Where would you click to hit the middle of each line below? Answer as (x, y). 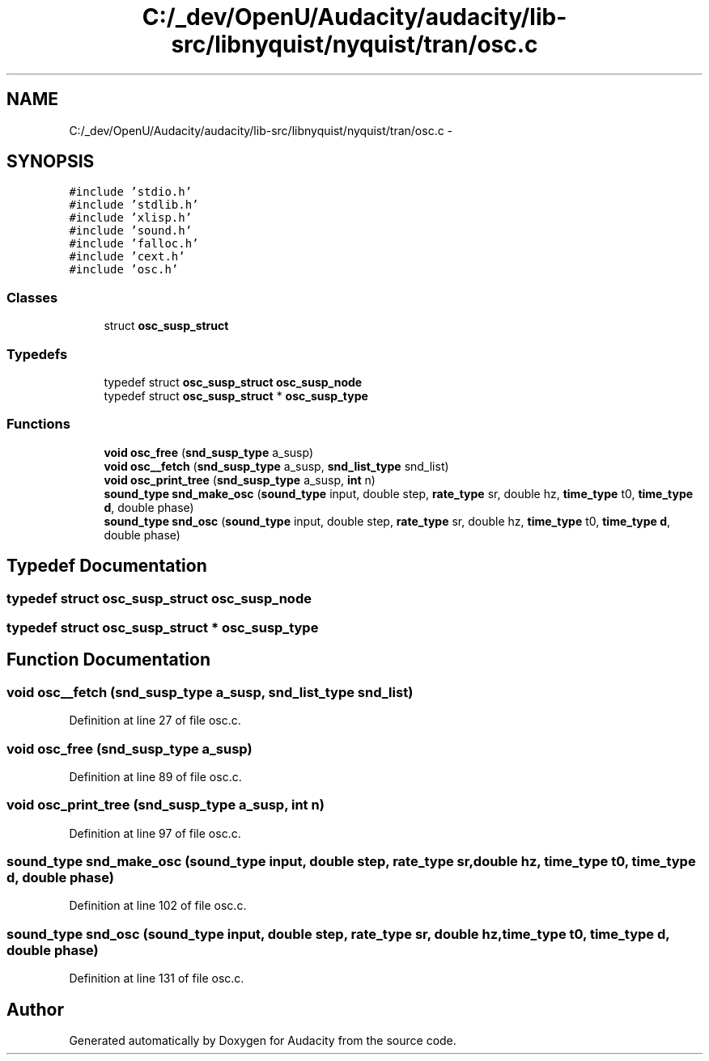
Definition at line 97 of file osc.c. (155, 833)
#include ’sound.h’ (131, 231)
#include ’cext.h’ (127, 257)
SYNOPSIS (51, 162)
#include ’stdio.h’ (131, 192)
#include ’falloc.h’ (134, 244)
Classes (32, 297)
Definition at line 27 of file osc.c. (155, 721)
